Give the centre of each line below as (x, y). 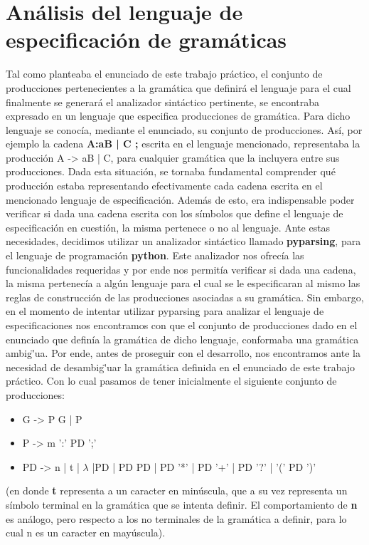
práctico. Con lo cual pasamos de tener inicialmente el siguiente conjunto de (171, 381)
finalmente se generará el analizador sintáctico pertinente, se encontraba (163, 102)
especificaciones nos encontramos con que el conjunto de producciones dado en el (182, 325)
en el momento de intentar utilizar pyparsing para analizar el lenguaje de (165, 311)
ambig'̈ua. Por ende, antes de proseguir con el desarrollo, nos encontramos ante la (183, 353)
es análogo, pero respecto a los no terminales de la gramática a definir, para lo (176, 518)
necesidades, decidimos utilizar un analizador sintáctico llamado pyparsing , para (183, 241)
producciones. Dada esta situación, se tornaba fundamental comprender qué (171, 171)
